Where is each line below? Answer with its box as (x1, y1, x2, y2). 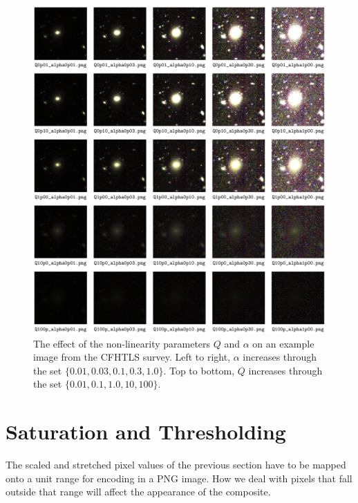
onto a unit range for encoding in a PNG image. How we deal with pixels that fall (6, 471, 352, 485)
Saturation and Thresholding (6, 417, 286, 446)
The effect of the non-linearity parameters (33, 336, 211, 350)
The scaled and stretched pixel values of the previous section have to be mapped (6, 457, 346, 472)
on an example (252, 336, 314, 350)
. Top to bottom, (163, 363, 235, 377)
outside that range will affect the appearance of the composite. (6, 484, 271, 499)
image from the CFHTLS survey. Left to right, (33, 350, 231, 364)
